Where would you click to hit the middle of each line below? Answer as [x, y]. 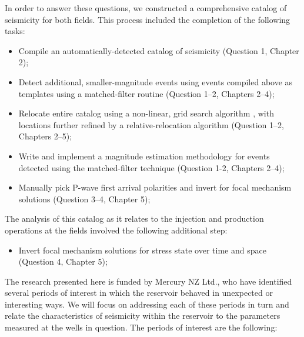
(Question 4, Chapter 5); [63, 261]
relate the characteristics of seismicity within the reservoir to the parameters [143, 316]
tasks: [15, 31]
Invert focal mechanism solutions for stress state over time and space [142, 250]
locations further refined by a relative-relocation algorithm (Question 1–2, [151, 124]
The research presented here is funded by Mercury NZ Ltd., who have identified [148, 281]
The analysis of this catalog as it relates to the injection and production [134, 218]
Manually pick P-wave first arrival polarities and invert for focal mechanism [155, 187]
